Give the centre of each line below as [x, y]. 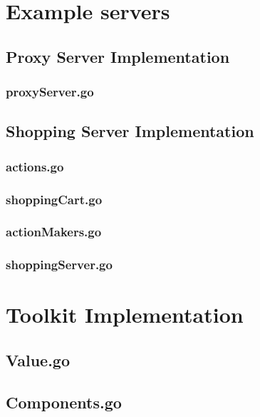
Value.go [38, 360]
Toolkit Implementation [125, 315]
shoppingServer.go [59, 265]
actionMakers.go [54, 232]
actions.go [35, 166]
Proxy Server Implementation [118, 56]
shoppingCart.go [54, 199]
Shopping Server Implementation [130, 131]
